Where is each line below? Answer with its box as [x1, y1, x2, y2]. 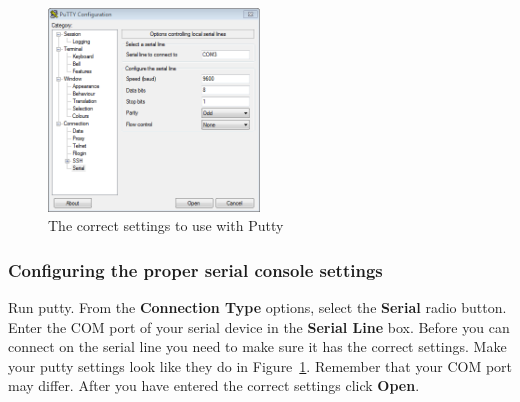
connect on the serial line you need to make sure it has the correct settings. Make [8, 336, 507, 357]
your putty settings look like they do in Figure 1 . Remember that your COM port [8, 355, 512, 376]
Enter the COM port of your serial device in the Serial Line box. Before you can [8, 316, 510, 337]
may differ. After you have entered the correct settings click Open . [8, 375, 420, 396]
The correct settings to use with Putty [48, 215, 284, 236]
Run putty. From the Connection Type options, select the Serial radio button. [8, 297, 507, 318]
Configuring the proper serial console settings [8, 257, 383, 282]
